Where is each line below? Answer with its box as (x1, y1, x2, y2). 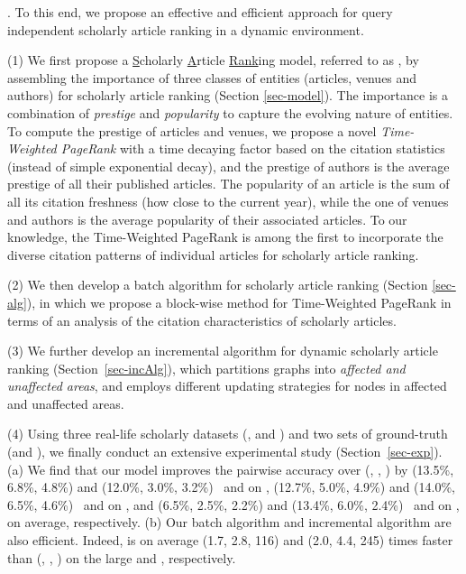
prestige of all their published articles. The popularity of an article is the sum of (7, 174, 450, 193)
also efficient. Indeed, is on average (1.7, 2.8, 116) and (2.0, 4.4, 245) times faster (7, 531, 453, 550)
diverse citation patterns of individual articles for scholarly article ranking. (7, 245, 419, 264)
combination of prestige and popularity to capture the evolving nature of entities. (7, 103, 453, 122)
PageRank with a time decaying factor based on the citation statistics (60, 139, 445, 158)
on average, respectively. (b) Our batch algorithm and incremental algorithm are (7, 513, 452, 532)
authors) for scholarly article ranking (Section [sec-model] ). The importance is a (7, 86, 449, 105)
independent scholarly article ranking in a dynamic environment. (7, 20, 364, 39)
